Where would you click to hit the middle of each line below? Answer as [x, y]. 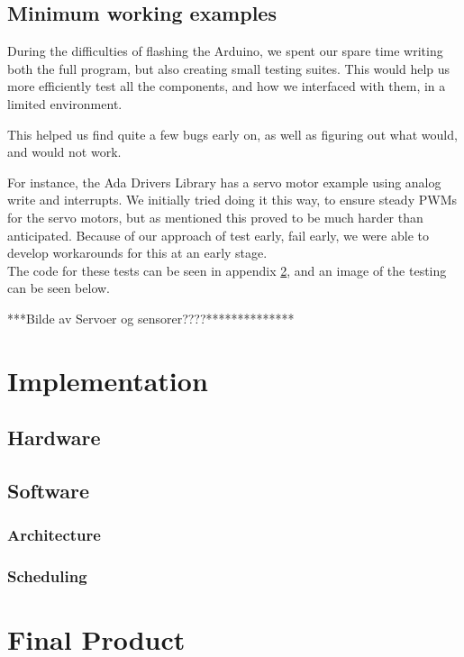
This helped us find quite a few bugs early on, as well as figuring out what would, [232, 134]
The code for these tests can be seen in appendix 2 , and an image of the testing [227, 270]
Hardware [54, 438]
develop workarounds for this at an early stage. [137, 253]
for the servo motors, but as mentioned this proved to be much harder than [215, 217]
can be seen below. [59, 288]
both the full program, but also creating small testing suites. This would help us [229, 68]
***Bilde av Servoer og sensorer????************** [151, 318]
